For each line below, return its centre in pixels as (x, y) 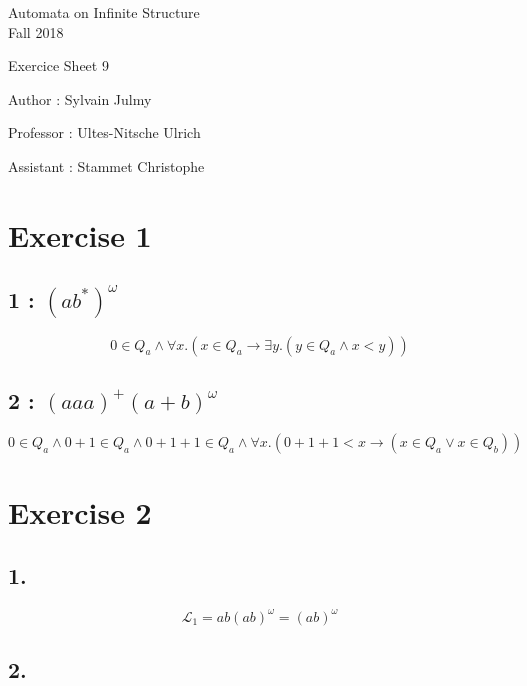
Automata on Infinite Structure (104, 12)
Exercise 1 (80, 234)
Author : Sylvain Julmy (80, 98)
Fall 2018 (36, 31)
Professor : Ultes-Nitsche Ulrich (104, 132)
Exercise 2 (80, 511)
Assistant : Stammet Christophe (106, 165)
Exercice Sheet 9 (58, 65)
